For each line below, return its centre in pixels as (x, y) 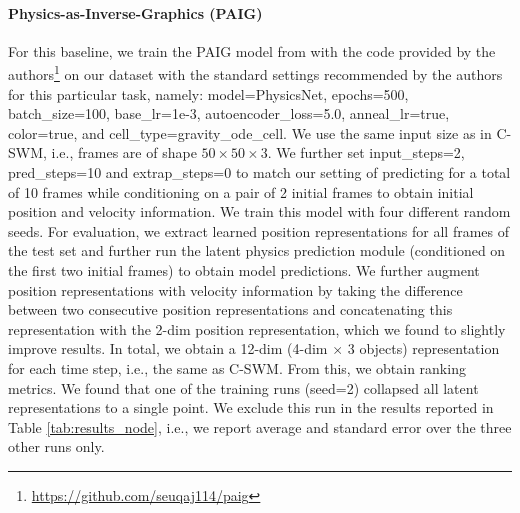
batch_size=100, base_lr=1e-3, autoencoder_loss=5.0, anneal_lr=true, (229, 113)
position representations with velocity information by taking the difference (235, 289)
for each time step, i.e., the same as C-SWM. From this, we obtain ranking (237, 367)
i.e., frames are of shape (124, 152)
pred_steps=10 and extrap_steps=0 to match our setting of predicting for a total (259, 172)
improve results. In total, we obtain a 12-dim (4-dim (168, 348)
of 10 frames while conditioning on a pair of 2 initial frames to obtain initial (241, 191)
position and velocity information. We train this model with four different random (259, 211)
